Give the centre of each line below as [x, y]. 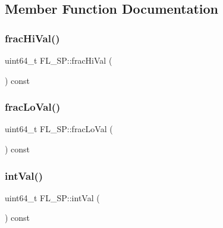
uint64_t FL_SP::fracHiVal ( [59, 60]
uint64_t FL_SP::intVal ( [52, 197]
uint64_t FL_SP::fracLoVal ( [59, 129]
